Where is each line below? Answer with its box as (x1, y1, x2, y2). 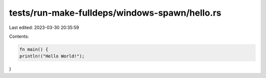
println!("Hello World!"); (19, 53, 85, 59)
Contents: (9, 33, 29, 39)
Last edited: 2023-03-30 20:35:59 (9, 25, 79, 30)
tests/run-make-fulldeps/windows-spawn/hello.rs (9, 7, 222, 18)
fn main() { (19, 47, 49, 52)
